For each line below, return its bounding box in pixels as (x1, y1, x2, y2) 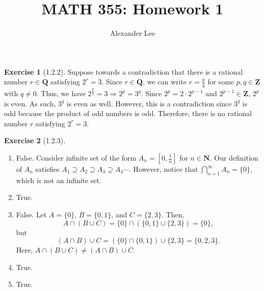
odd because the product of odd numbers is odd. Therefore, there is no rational (4, 108, 252, 119)
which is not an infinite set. (16, 174, 101, 185)
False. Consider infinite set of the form (16, 152, 137, 163)
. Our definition (209, 152, 258, 163)
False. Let (16, 209, 47, 219)
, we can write (143, 76, 187, 87)
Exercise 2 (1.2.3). (4, 135, 66, 146)
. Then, (161, 209, 184, 219)
